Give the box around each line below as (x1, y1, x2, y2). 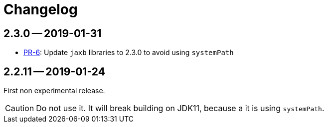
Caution (5, 103, 34, 114)
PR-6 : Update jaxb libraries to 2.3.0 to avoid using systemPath (23, 48, 234, 57)
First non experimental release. (3, 86, 105, 95)
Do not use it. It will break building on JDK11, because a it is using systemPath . (36, 103, 325, 114)
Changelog (3, 1, 78, 18)
